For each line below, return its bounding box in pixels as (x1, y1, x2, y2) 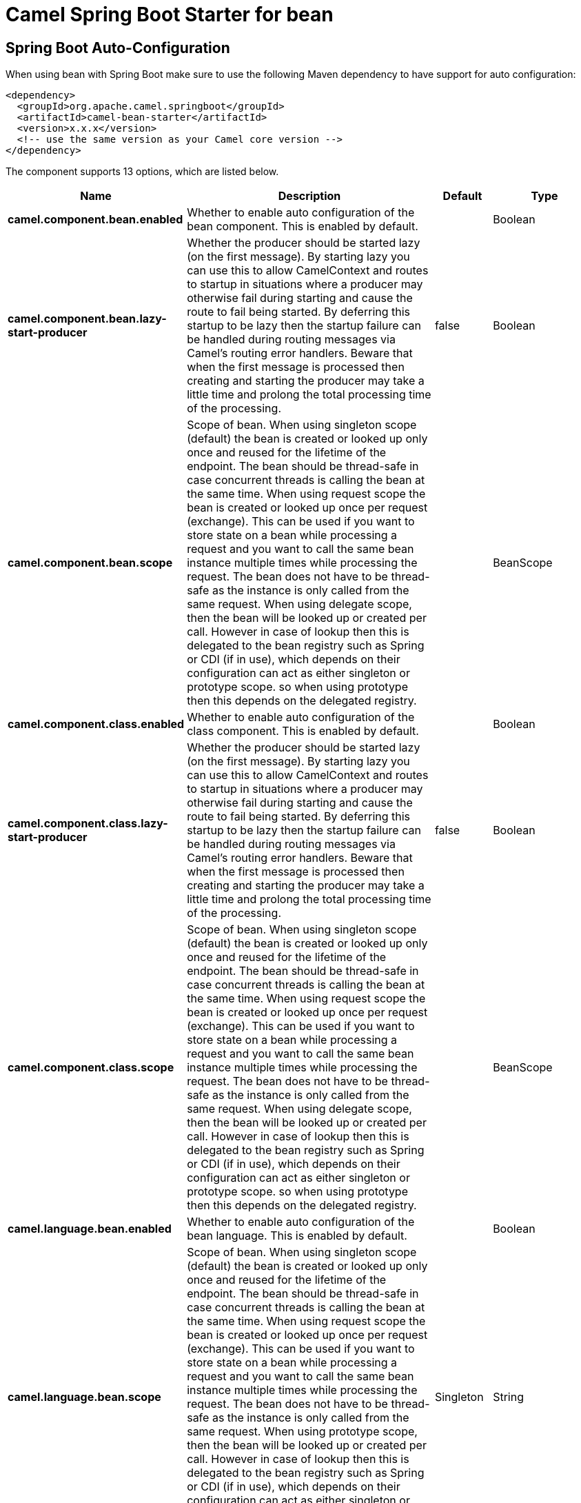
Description (278, 189, 341, 203)
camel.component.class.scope (8, 1060, 174, 1075)
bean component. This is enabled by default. (187, 219, 418, 234)
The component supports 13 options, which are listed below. (6, 165, 279, 178)
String (493, 1390, 524, 1404)
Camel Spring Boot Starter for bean (6, 3, 334, 26)
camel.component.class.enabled (8, 717, 185, 732)
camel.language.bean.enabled (8, 1222, 172, 1236)
